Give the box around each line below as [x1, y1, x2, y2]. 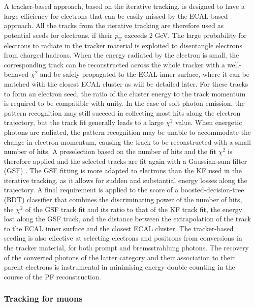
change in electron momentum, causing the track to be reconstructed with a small [4, 136, 251, 147]
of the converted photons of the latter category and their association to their [4, 252, 235, 262]
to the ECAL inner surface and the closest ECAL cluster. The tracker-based [4, 223, 234, 233]
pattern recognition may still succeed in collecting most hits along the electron [4, 107, 241, 118]
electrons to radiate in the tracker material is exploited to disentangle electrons [4, 40, 242, 50]
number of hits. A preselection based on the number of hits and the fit [4, 146, 216, 156]
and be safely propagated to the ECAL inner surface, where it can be [40, 69, 250, 79]
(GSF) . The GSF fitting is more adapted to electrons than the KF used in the [4, 165, 242, 176]
